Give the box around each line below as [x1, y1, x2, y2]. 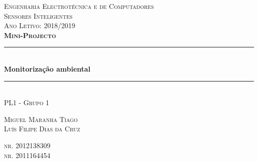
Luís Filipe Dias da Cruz [4, 123, 80, 134]
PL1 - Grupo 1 [4, 97, 50, 108]
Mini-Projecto [4, 30, 56, 40]
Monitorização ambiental [4, 63, 91, 74]
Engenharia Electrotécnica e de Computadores [4, 1, 154, 11]
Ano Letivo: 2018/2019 [4, 20, 75, 31]
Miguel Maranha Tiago [4, 114, 78, 124]
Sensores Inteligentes [4, 10, 73, 21]
